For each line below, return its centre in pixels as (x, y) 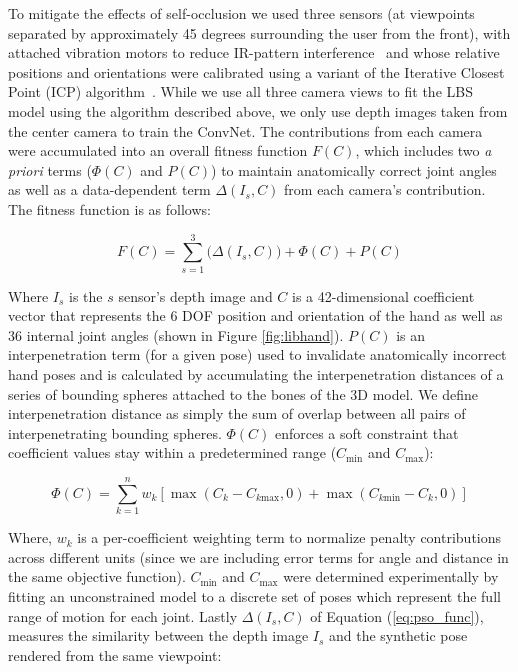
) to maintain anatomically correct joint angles (354, 169)
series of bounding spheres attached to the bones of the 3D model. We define (243, 393)
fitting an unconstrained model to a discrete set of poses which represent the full (254, 595)
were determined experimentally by (391, 576)
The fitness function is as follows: (109, 208)
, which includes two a (423, 150)
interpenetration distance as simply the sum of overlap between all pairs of (237, 413)
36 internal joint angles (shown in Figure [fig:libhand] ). (176, 334)
